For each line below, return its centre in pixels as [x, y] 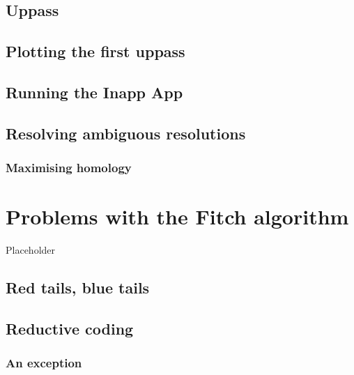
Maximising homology [69, 168]
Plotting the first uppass [95, 51]
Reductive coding [70, 328]
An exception [44, 363]
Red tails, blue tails [78, 288]
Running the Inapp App [94, 92]
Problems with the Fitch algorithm [177, 216]
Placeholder [31, 250]
